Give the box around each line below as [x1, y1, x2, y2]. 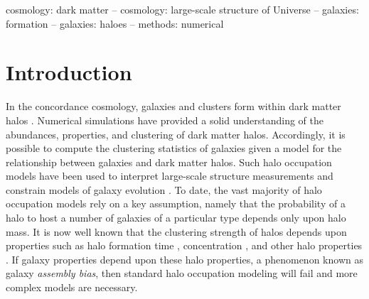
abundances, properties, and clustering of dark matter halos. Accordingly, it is [6, 126, 346, 141]
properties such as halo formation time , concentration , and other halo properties [6, 238, 363, 253]
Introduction [6, 58, 132, 87]
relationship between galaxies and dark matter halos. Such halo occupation [6, 154, 332, 169]
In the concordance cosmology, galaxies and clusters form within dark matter [6, 99, 341, 114]
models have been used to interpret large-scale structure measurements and [6, 168, 333, 183]
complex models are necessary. [6, 280, 138, 295]
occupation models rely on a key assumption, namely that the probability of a [6, 196, 346, 211]
